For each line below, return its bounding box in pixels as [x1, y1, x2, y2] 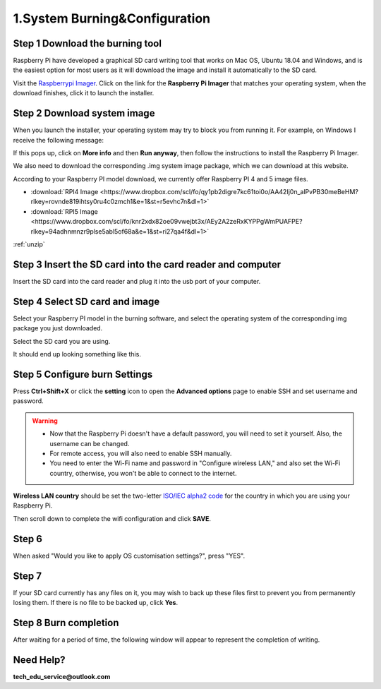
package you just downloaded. [13, 324, 103, 332]
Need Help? [13, 654, 66, 666]
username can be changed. [49, 439, 130, 448]
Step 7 [13, 570, 42, 582]
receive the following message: [13, 136, 104, 144]
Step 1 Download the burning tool [13, 37, 162, 49]
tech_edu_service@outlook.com [13, 672, 111, 681]
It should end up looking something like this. [13, 350, 141, 359]
